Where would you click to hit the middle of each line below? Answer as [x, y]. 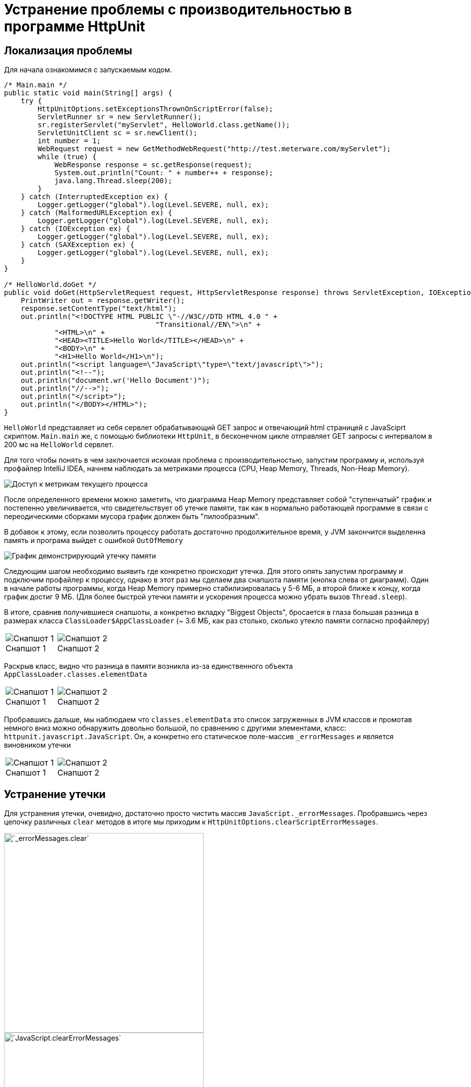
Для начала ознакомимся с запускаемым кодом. [88, 70]
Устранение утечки [55, 794]
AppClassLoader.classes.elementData [76, 675]
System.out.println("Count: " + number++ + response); [164, 173]
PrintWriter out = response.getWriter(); [103, 301]
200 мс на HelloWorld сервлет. [59, 445]
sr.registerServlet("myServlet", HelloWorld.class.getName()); [164, 125]
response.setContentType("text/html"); [99, 309]
